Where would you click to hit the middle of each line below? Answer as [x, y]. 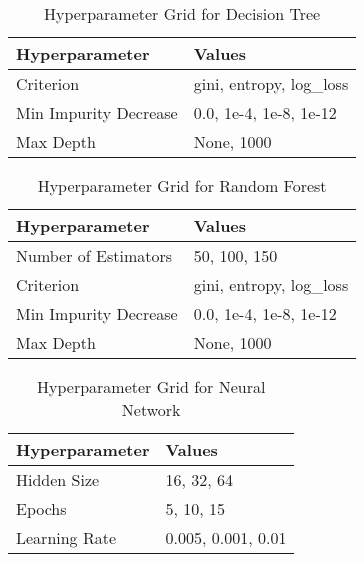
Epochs [41, 508]
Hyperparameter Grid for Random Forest [182, 185]
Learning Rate [66, 537]
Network [151, 409]
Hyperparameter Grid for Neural [151, 386]
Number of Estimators [94, 255]
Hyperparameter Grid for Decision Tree [182, 13]
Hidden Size [58, 479]
